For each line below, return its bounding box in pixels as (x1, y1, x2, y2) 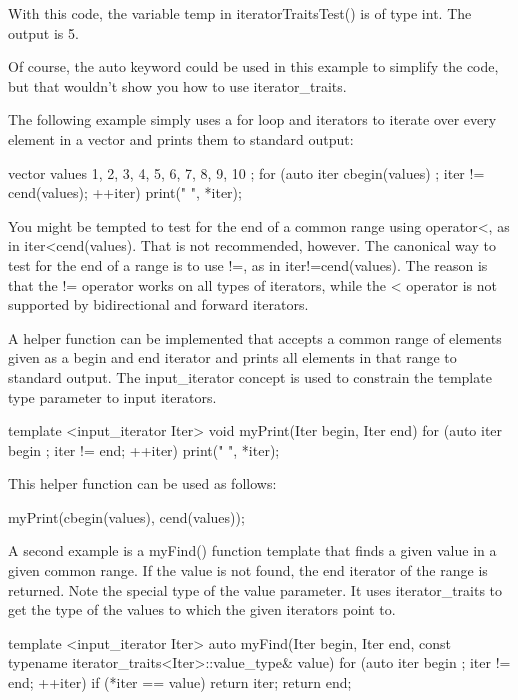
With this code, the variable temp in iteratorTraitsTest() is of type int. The (8, 3, 472, 23)
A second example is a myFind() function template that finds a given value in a (8, 540, 497, 561)
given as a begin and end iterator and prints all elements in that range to (8, 347, 457, 368)
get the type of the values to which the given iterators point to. (8, 599, 396, 620)
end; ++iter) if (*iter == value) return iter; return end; (8, 672, 352, 693)
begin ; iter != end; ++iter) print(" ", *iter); (8, 439, 280, 460)
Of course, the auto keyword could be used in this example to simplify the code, (8, 56, 499, 77)
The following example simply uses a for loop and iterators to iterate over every (8, 109, 497, 130)
